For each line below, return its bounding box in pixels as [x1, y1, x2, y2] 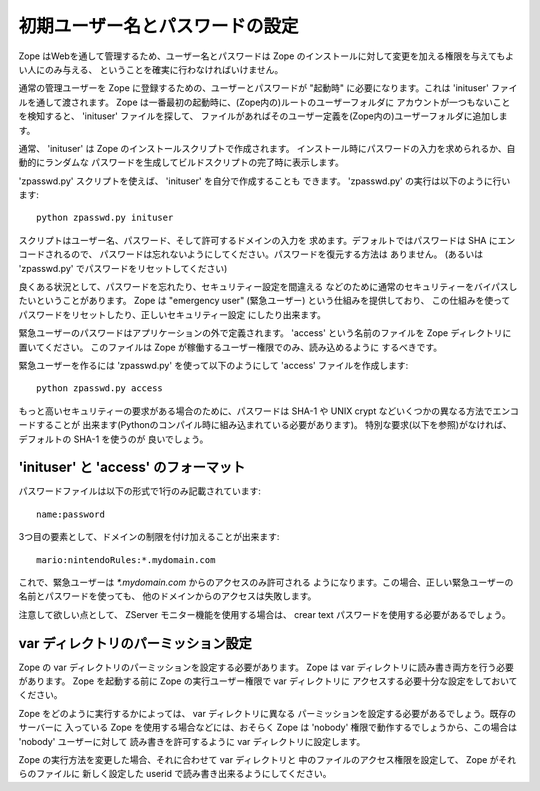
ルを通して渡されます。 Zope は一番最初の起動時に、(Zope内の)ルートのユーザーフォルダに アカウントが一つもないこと [18, 96, 511, 108]
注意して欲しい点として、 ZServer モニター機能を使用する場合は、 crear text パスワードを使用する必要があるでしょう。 [18, 608, 512, 620]
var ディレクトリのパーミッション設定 [18, 635, 252, 652]
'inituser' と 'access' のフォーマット [18, 459, 246, 476]
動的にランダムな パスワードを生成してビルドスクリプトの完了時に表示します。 [18, 156, 345, 169]
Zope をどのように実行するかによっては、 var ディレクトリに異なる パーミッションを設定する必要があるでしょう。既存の [18, 707, 517, 719]
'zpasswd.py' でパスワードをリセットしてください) [18, 262, 228, 274]
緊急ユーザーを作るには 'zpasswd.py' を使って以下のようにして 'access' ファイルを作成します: [18, 359, 409, 371]
